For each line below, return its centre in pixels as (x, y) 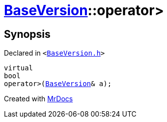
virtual (19, 68)
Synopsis (27, 34)
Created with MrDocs (39, 99)
